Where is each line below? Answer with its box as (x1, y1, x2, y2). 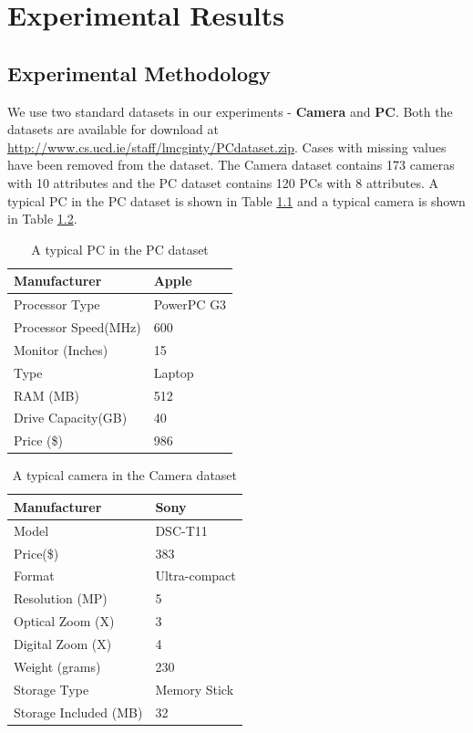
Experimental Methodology (7, 58, 271, 87)
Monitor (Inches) (14, 340, 108, 359)
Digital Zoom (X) (14, 634, 112, 653)
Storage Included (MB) (14, 702, 143, 721)
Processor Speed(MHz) (14, 318, 141, 337)
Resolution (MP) (14, 589, 108, 608)
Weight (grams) (14, 656, 101, 675)
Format (14, 566, 55, 585)
